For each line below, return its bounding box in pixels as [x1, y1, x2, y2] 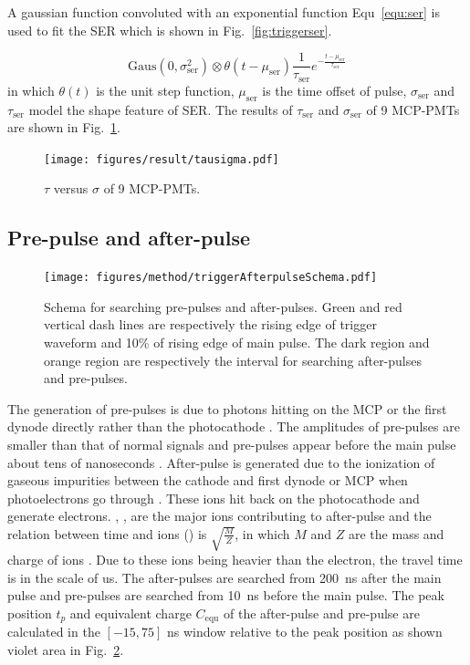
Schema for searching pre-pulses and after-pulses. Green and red [44, 296, 402, 316]
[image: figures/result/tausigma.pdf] [44, 152, 279, 166]
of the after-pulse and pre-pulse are [223, 603, 420, 622]
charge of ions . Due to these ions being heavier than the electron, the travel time [7, 550, 463, 569]
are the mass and [348, 524, 444, 543]
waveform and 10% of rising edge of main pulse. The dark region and [44, 332, 430, 351]
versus [53, 179, 89, 198]
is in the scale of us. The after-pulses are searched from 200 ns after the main [7, 567, 442, 587]
